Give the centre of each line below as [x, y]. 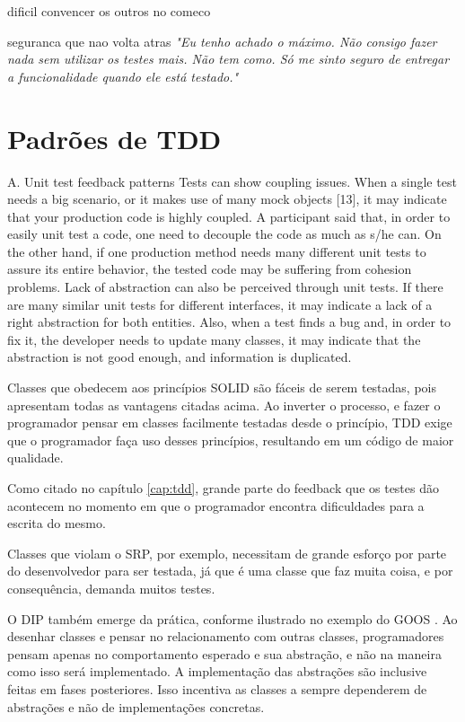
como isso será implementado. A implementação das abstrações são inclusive [217, 671]
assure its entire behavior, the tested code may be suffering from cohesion [210, 269]
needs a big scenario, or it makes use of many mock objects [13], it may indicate [227, 199]
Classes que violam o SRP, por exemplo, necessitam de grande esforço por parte [227, 553]
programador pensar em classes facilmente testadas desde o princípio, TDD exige [230, 423]
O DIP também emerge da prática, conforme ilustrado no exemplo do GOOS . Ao [232, 618]
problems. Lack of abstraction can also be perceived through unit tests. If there [225, 287]
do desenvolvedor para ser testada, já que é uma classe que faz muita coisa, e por [230, 571]
